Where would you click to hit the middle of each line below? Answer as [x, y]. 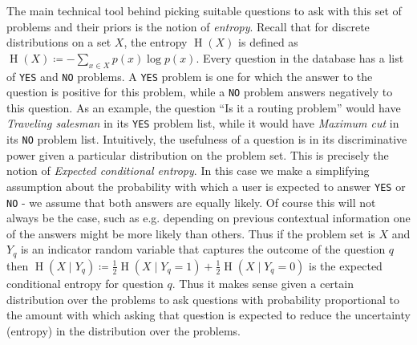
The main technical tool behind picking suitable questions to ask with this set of [204, 10]
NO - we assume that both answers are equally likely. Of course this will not [191, 202]
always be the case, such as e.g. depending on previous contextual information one [208, 218]
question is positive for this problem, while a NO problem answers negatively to [200, 92]
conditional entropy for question [85, 283]
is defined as [268, 42]
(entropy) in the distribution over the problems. [124, 330]
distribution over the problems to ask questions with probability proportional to [203, 299]
